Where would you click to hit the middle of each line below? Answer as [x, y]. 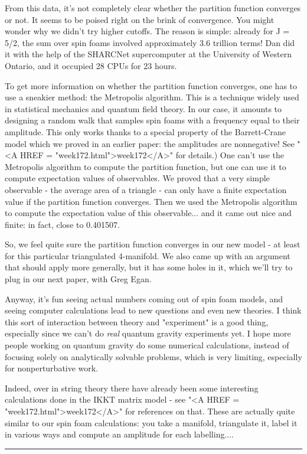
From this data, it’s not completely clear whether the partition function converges [153, 8]
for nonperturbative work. [52, 368]
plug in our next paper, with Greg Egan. [78, 279]
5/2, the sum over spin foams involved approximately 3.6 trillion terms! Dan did [150, 42]
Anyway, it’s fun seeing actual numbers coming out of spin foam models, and [144, 298]
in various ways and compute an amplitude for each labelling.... [119, 434]
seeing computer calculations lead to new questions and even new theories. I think [153, 310]
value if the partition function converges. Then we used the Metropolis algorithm [151, 201]
